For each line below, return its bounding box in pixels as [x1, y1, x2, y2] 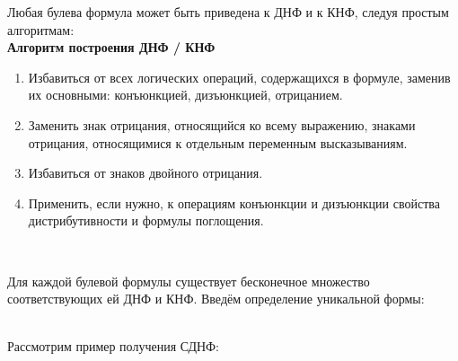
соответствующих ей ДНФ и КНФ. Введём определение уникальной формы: [7, 289, 425, 308]
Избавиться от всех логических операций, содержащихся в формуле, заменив [28, 67, 451, 86]
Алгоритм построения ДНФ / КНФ [7, 38, 216, 57]
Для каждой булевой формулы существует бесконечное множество [7, 271, 370, 290]
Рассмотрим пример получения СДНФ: [7, 337, 220, 356]
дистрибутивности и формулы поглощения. [28, 211, 264, 230]
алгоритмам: [7, 20, 75, 39]
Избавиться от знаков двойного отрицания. [28, 163, 263, 182]
